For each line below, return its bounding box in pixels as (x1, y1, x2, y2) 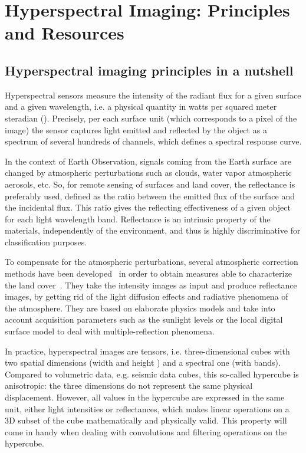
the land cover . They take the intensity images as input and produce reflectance (5, 278, 297, 291)
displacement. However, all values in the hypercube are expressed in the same (5, 391, 285, 403)
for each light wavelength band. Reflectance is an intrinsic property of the (5, 212, 271, 225)
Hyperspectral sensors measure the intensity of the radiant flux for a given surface (5, 88, 301, 101)
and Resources (5, 21, 124, 45)
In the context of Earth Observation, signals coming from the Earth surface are (5, 155, 291, 167)
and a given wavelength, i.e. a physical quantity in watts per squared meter (5, 100, 277, 113)
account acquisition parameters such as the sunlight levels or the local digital (5, 313, 283, 326)
